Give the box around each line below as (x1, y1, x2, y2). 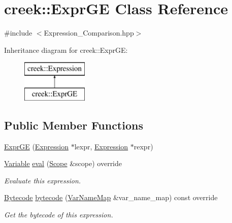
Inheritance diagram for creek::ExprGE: (4, 44, 128, 55)
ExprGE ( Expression (4, 141, 69, 151)
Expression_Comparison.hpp (44, 27, 134, 38)
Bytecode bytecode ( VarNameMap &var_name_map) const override (4, 192, 218, 203)
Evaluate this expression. (4, 175, 81, 185)
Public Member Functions (4, 117, 143, 133)
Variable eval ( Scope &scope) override (4, 158, 122, 169)
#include (4, 27, 32, 38)
